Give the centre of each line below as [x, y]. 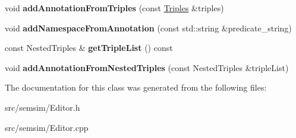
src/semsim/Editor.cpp [47, 127]
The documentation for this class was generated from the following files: [136, 87]
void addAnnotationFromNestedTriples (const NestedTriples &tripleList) [147, 67]
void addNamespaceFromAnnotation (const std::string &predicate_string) [148, 28]
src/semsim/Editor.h [42, 107]
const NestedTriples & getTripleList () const [89, 48]
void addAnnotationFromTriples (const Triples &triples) [114, 8]
